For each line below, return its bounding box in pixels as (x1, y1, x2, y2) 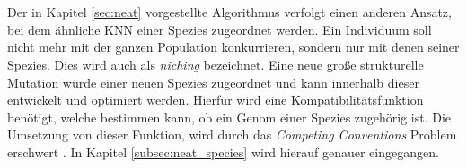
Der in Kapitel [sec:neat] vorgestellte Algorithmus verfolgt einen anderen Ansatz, (7, 3, 452, 21)
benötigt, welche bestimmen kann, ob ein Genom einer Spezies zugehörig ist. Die (7, 107, 452, 126)
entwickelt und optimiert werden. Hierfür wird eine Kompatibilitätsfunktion (7, 90, 424, 109)
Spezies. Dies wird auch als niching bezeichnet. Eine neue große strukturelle (7, 55, 424, 73)
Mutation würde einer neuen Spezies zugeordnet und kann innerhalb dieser (7, 72, 419, 91)
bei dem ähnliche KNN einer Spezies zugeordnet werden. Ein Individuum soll (7, 20, 432, 38)
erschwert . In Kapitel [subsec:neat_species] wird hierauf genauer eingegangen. (7, 142, 439, 161)
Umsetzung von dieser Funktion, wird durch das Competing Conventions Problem (7, 125, 457, 144)
